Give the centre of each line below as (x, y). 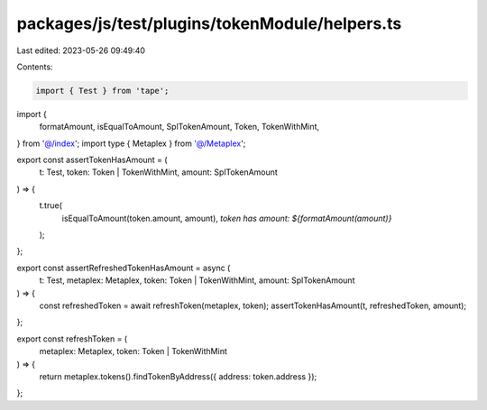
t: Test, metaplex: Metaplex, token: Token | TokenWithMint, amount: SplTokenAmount (197, 280)
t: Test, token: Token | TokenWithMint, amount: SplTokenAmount (159, 172)
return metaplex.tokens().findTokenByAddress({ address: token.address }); (178, 376)
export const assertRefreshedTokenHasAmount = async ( (124, 268)
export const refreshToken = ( (72, 339)
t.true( (51, 205)
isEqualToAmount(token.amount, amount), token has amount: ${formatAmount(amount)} (227, 218)
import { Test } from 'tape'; (102, 91)
